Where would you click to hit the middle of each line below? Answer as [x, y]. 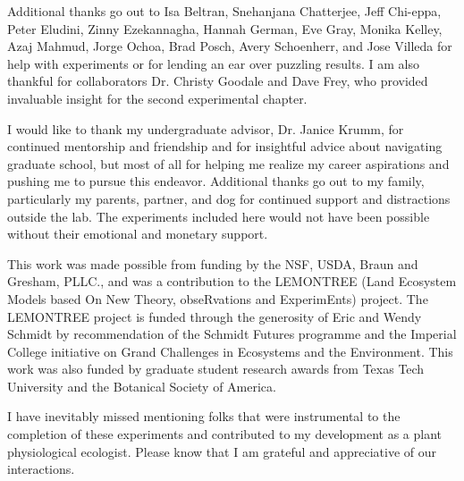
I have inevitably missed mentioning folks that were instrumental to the [204, 416]
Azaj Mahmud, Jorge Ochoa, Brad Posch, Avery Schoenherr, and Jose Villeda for [230, 46]
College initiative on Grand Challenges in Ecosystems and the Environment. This [230, 351]
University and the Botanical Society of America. [142, 386]
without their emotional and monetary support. [138, 234]
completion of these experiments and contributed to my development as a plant [225, 434]
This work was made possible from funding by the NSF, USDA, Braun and [213, 263]
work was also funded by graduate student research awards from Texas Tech [216, 369]
